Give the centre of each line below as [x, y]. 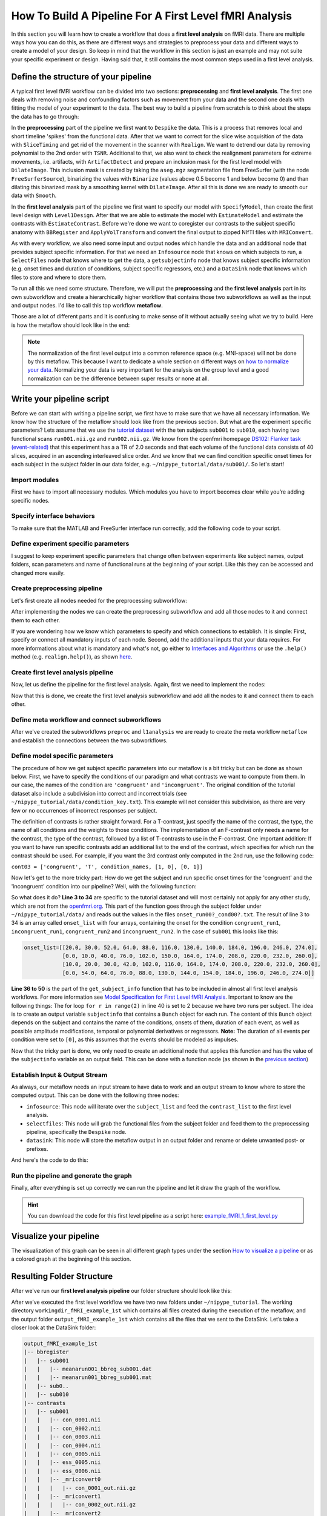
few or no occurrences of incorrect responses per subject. [84, 810]
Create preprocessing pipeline [57, 588]
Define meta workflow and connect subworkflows [86, 720]
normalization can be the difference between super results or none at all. [118, 378]
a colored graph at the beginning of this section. [71, 1259]
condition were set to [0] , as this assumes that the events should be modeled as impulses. [125, 1039]
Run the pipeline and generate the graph [72, 1175]
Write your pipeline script [60, 399]
